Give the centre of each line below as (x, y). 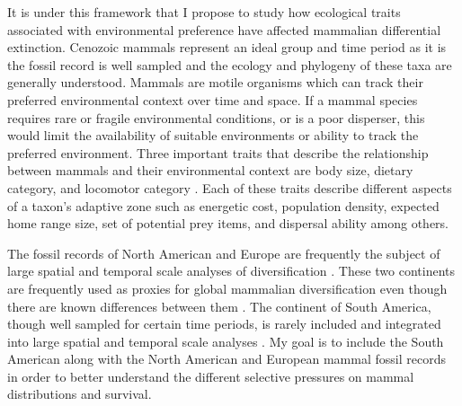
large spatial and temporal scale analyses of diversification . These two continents (231, 271)
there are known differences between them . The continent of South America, (219, 306)
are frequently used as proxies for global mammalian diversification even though (227, 288)
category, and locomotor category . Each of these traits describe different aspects (230, 187)
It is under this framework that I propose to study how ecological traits (204, 12)
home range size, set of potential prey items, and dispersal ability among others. (228, 223)
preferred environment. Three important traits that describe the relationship (218, 152)
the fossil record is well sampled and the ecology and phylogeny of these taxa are (230, 64)
